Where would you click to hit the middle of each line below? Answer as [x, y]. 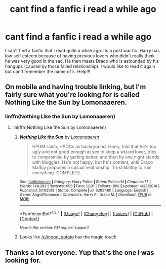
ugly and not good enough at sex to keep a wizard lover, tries [94, 152]
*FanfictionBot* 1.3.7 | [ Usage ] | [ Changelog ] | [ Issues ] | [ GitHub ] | [86, 213]
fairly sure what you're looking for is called [72, 95]
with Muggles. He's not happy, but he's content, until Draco [92, 162]
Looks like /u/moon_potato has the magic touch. [68, 237]
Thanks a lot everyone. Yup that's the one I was [80, 252]
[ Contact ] [29, 219]
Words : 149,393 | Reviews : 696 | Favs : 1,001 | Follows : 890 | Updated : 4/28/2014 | [89, 186]
